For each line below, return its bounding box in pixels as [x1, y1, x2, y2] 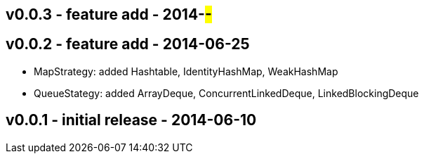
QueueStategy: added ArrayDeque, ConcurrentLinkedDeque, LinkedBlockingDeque [34, 87, 419, 99]
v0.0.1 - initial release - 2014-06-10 [6, 111, 257, 129]
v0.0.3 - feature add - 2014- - [6, 6, 212, 23]
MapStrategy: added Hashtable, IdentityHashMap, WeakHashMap [34, 65, 338, 77]
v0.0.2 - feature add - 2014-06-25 [6, 35, 250, 53]
